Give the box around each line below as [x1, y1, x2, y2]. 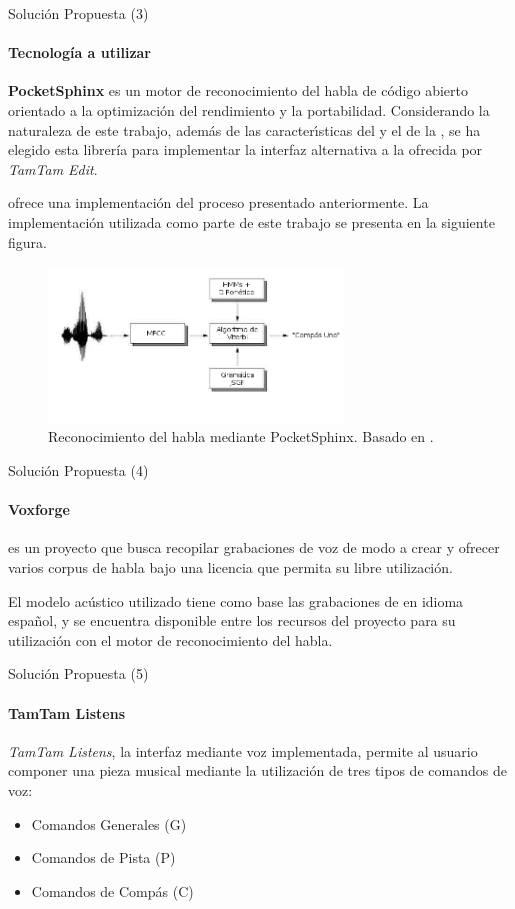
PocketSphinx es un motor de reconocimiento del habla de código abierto [8, 80, 468, 101]
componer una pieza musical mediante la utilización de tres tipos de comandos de [8, 760, 507, 781]
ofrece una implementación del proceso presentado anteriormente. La [8, 192, 429, 213]
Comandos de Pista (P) [31, 847, 176, 868]
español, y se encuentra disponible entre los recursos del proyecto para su [8, 610, 456, 631]
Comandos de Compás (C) [31, 880, 194, 901]
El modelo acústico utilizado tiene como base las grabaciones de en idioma [8, 590, 464, 611]
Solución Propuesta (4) [8, 460, 149, 481]
